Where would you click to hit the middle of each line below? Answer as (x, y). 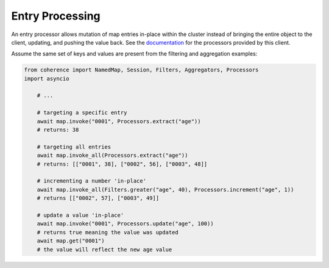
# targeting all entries (74, 147)
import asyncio (47, 78)
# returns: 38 (58, 130)
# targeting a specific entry (82, 113)
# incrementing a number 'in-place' (91, 181)
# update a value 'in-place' (80, 215)
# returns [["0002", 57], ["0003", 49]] (98, 198)
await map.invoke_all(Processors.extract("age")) (112, 155)
